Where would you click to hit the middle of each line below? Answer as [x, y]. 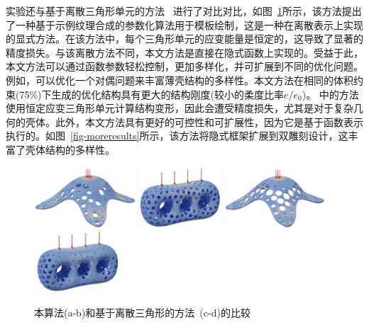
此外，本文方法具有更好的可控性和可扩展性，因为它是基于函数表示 [209, 121]
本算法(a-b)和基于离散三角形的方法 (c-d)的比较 [142, 312]
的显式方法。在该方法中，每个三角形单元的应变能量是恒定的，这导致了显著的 [184, 39]
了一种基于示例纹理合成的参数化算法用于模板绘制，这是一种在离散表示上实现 [184, 24]
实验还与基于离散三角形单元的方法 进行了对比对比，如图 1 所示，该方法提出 [184, 11]
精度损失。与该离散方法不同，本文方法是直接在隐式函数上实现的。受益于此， [184, 52]
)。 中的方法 [330, 94]
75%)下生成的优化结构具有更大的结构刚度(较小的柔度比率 [152, 94]
